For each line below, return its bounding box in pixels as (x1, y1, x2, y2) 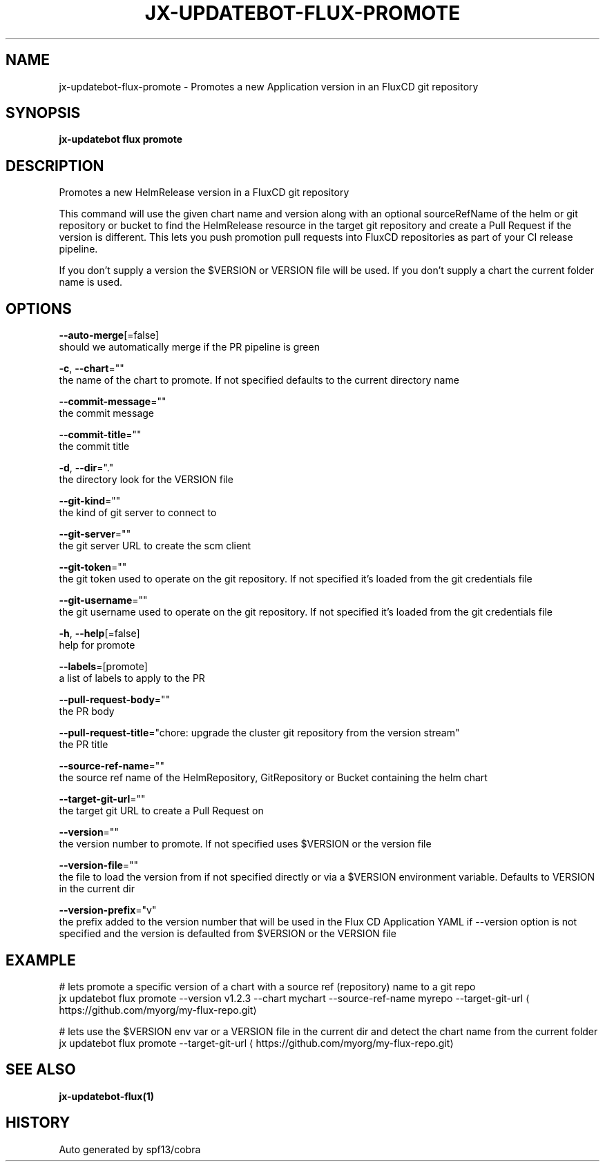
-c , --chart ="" (59, 362, 124, 375)
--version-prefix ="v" (59, 904, 157, 916)
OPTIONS (6, 300, 72, 317)
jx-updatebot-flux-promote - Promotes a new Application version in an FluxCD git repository (59, 80, 479, 92)
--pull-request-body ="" (59, 694, 171, 706)
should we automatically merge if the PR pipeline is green (59, 341, 320, 353)
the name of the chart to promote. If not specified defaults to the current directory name (59, 374, 459, 386)
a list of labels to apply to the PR (59, 672, 205, 685)
